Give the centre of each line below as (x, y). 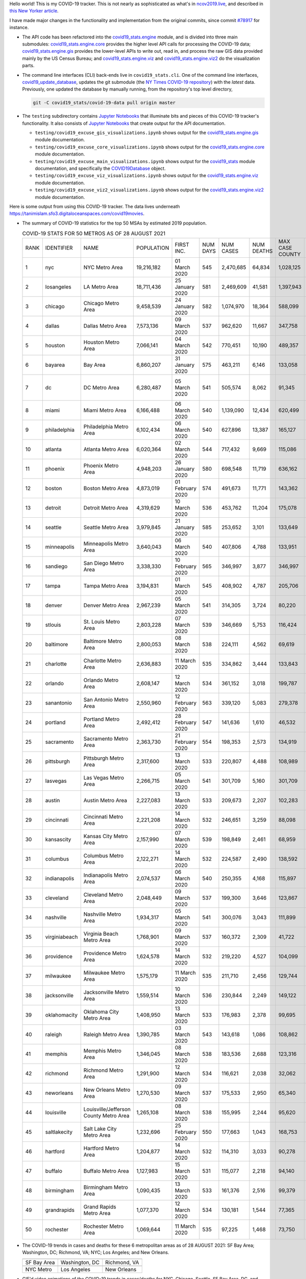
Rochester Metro (104, 1226)
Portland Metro (101, 719)
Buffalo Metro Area (106, 1171)
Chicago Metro (101, 303)
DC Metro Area (101, 387)
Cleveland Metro (103, 894)
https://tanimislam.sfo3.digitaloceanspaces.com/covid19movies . (77, 214)
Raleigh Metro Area (107, 1034)
